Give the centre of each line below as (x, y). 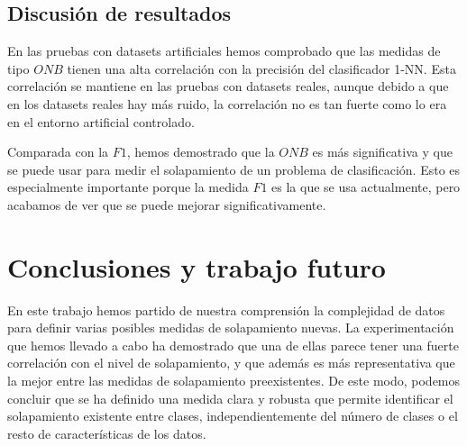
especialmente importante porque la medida (128, 187)
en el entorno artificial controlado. (101, 121)
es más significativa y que (382, 152)
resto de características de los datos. (107, 433)
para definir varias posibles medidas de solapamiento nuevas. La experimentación (231, 328)
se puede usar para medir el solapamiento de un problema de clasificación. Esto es (234, 169)
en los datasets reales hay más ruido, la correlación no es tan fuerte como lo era (227, 103)
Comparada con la (58, 152)
